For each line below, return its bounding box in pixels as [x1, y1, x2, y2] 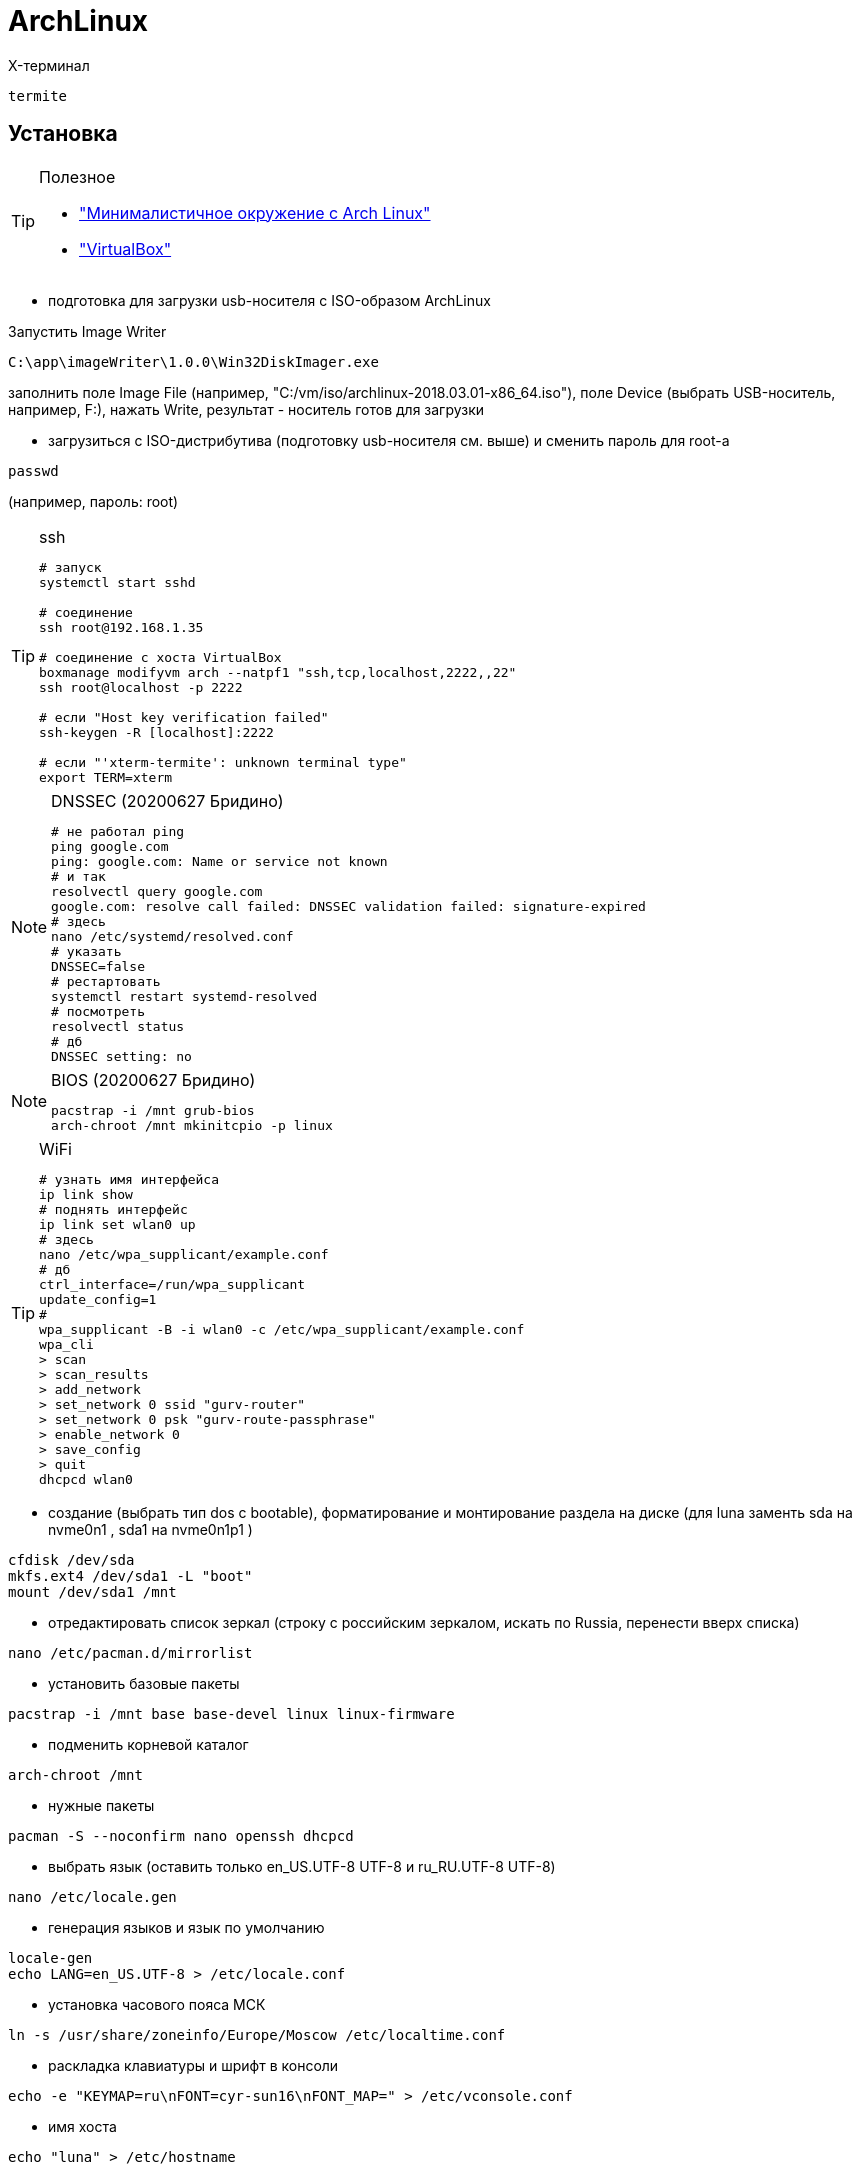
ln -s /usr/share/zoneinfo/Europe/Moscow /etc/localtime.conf [8, 2026, 506, 2043]
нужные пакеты [48, 1796, 155, 1814]
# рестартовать [51, 973, 161, 989]
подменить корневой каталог [48, 1735, 249, 1753]
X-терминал [8, 56, 90, 74]
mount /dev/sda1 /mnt [8, 1583, 177, 1600]
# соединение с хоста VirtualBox [39, 649, 282, 665]
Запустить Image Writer [8, 322, 167, 340]
